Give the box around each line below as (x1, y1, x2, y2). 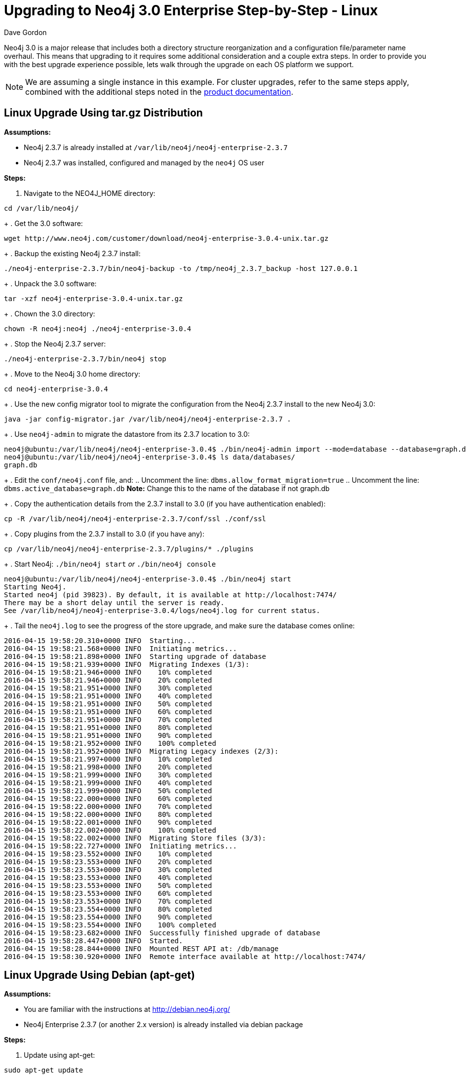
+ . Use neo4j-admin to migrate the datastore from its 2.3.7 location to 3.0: (4, 429, 250, 438)
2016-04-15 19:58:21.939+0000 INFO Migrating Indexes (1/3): (4, 660, 250, 668)
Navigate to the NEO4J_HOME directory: (24, 189, 155, 197)
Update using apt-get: (24, 1051, 95, 1060)
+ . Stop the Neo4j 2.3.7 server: (4, 339, 106, 348)
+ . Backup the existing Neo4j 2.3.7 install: (4, 249, 141, 258)
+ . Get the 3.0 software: (4, 219, 83, 228)
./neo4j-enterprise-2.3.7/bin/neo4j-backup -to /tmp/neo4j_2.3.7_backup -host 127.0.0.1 (4, 264, 358, 272)
